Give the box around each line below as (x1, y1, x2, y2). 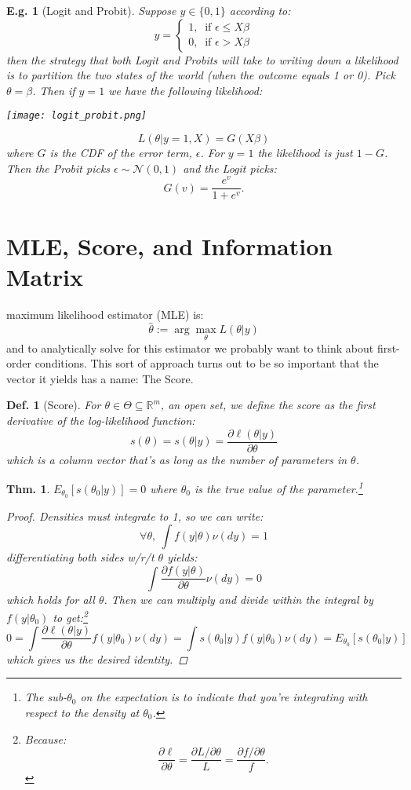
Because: (24, 730, 67, 747)
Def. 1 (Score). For (6, 397, 101, 413)
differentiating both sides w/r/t (6, 549, 155, 565)
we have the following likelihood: (108, 82, 263, 98)
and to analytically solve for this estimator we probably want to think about (6, 339, 374, 356)
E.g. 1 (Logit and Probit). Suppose (6, 2, 176, 18)
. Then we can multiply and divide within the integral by (104, 591, 373, 607)
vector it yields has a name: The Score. (6, 370, 194, 386)
